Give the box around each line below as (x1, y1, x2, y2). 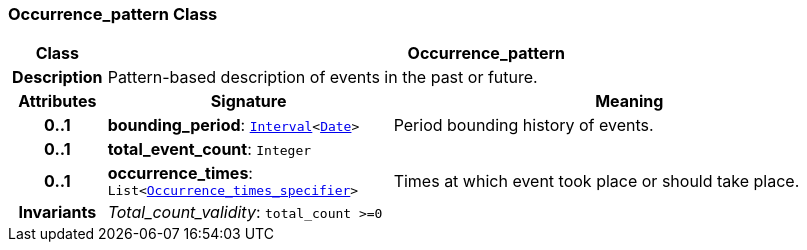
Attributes (18, 91, 97, 112)
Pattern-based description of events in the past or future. (107, 67, 538, 88)
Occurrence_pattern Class (8, 4, 218, 24)
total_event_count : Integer (107, 139, 312, 160)
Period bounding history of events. (393, 115, 654, 136)
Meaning (595, 91, 664, 112)
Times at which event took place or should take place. (393, 170, 800, 191)
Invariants (18, 202, 97, 223)
